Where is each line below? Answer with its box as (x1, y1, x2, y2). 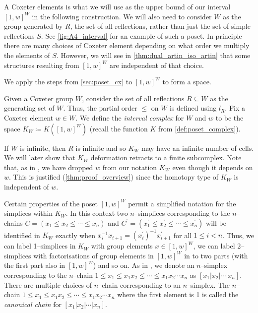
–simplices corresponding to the (134, 208, 230, 218)
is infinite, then (19, 142, 66, 153)
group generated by (4, 21, 63, 31)
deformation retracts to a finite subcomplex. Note (90, 152, 242, 163)
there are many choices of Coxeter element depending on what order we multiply (4, 40, 250, 51)
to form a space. (162, 76, 211, 87)
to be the (215, 112, 244, 123)
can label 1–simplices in (4, 241, 76, 251)
